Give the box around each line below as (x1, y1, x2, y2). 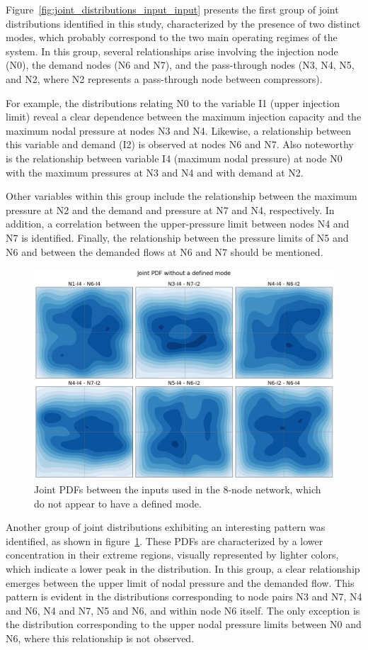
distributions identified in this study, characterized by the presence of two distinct (6, 16, 361, 30)
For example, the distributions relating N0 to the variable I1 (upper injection (6, 95, 340, 110)
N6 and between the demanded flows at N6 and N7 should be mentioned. (6, 244, 323, 259)
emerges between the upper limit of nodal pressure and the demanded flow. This (6, 575, 355, 590)
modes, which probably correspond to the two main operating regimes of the (6, 30, 338, 45)
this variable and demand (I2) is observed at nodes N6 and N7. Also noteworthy (6, 137, 354, 152)
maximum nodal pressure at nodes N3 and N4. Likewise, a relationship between (6, 123, 351, 138)
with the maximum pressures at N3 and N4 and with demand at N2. (6, 164, 304, 179)
